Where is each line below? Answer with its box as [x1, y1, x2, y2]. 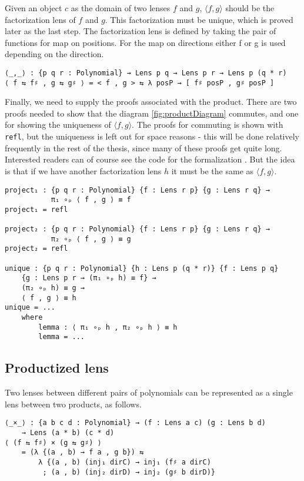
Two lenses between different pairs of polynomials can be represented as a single [5, 386, 293, 399]
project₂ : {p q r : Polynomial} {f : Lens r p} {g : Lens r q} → [5, 225, 270, 234]
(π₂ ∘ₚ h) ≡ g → [21, 284, 85, 293]
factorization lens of [5, 13, 76, 25]
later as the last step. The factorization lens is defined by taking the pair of [5, 25, 276, 37]
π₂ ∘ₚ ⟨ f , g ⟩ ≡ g [51, 234, 131, 243]
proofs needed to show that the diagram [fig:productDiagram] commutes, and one [5, 107, 299, 119]
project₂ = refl [5, 244, 68, 253]
